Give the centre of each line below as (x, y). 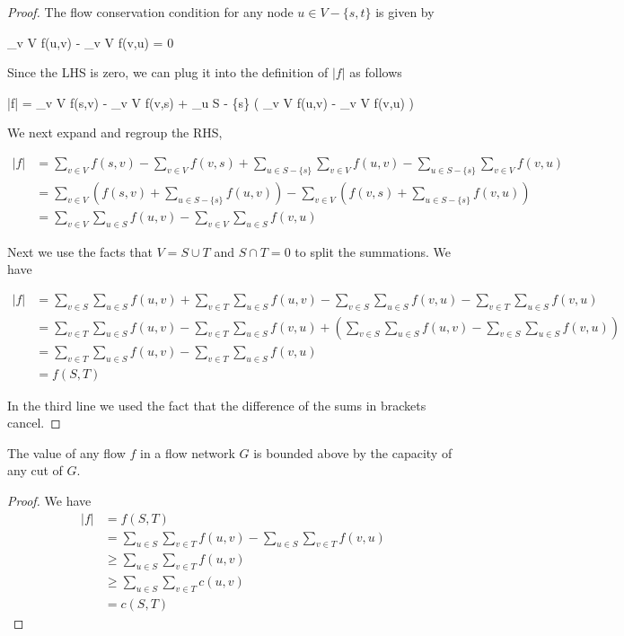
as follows (376, 72)
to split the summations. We (373, 251)
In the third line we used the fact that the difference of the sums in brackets (217, 405)
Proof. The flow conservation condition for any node (150, 12)
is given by (405, 12)
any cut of (35, 470)
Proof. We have (49, 500)
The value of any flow (66, 452)
